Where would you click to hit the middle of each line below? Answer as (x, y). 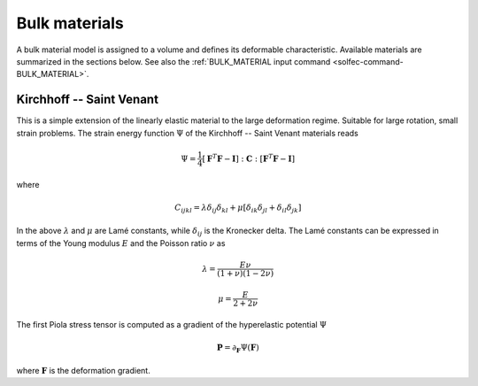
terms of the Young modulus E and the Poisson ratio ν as (121, 243)
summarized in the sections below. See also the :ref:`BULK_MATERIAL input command (173, 61)
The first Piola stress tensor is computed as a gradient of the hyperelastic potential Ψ (171, 324)
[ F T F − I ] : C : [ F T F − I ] (249, 158)
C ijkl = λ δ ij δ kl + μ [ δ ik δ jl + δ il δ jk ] (238, 208)
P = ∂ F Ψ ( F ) (238, 348)
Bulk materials (70, 23)
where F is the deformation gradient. (83, 371)
